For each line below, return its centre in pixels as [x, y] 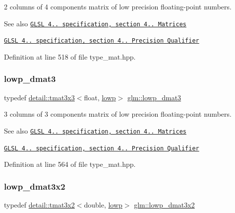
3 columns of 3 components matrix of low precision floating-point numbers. [118, 114]
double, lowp [103, 205]
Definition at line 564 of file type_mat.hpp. [70, 164]
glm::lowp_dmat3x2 [164, 205]
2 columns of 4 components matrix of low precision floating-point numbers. [118, 6]
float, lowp [100, 97]
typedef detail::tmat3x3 [39, 97]
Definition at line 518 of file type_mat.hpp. [70, 56]
